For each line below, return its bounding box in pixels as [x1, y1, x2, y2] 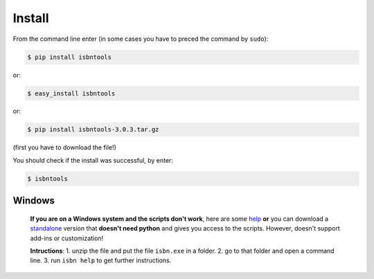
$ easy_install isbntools [27, 89, 116, 97]
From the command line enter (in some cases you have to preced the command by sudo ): [12, 35, 269, 43]
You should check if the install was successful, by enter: [12, 156, 173, 164]
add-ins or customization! [30, 234, 104, 242]
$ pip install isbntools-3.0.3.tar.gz [27, 125, 159, 134]
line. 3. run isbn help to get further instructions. [30, 256, 172, 264]
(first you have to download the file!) [12, 143, 117, 152]
